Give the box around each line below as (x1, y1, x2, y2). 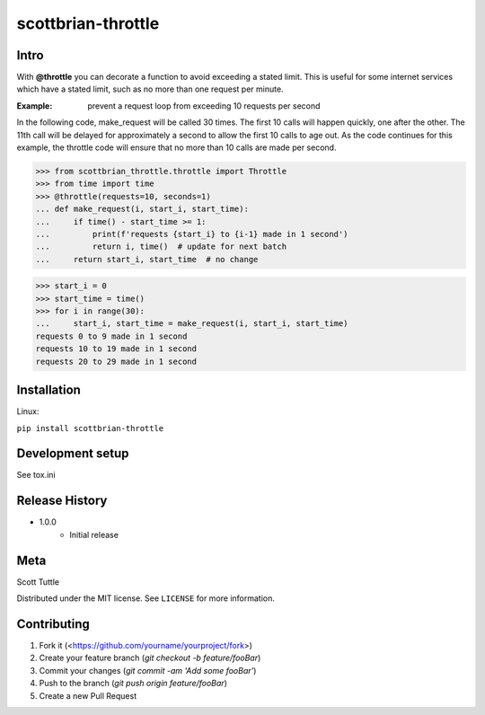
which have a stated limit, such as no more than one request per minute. (16, 84, 284, 94)
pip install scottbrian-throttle (16, 423, 164, 433)
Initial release (69, 529, 119, 540)
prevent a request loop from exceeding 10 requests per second (87, 100, 321, 111)
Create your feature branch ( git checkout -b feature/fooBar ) (39, 652, 261, 664)
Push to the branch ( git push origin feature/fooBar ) (39, 678, 228, 689)
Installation (16, 383, 81, 398)
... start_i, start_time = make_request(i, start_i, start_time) (35, 319, 348, 329)
